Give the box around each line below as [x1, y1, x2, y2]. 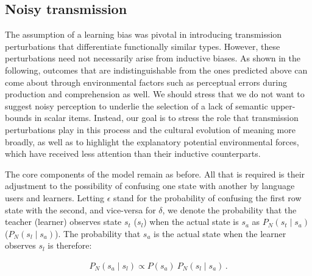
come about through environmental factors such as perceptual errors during [5, 75, 288, 88]
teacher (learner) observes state [5, 215, 122, 228]
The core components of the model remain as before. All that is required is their [5, 167, 305, 180]
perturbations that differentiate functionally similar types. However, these [5, 40, 280, 52]
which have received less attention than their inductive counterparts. [5, 147, 261, 160]
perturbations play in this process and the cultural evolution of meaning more [5, 123, 296, 136]
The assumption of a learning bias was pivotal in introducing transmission [5, 28, 282, 41]
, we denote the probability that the [162, 203, 297, 216]
